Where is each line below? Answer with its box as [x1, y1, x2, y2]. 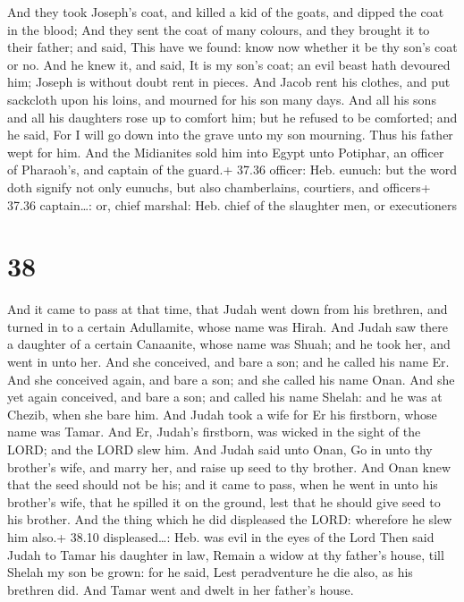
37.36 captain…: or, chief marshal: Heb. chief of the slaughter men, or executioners [7, 195, 457, 214]
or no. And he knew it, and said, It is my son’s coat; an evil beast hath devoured [7, 55, 451, 73]
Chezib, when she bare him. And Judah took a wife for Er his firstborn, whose [7, 404, 437, 423]
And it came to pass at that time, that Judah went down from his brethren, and [7, 300, 448, 318]
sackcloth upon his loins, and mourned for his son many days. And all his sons [7, 89, 436, 108]
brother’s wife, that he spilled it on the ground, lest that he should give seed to [7, 492, 441, 511]
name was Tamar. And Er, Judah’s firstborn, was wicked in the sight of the [7, 422, 421, 441]
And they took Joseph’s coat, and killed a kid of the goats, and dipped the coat [7, 3, 444, 21]
